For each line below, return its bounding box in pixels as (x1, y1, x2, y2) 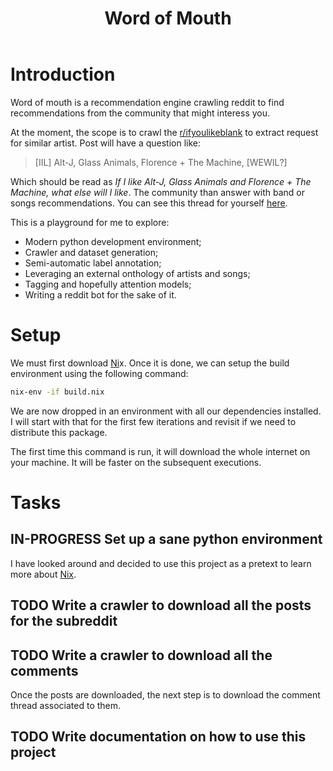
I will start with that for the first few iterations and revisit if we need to (10, 415, 297, 427)
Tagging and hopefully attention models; (24, 278, 192, 290)
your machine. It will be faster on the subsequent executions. (10, 456, 262, 468)
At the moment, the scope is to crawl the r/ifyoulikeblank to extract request (10, 126, 319, 138)
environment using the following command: (10, 367, 189, 379)
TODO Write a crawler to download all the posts (10, 597, 312, 614)
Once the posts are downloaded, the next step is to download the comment (10, 688, 321, 701)
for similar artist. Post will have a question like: (10, 137, 202, 149)
